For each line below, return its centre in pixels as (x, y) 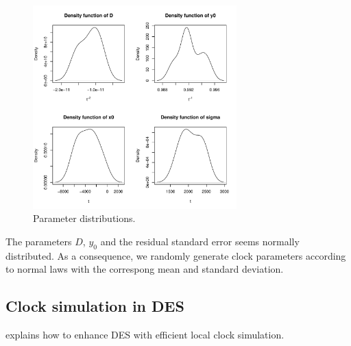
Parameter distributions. (84, 218)
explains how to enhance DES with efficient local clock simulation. (145, 335)
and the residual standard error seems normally (200, 241)
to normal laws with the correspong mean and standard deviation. (145, 269)
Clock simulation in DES (95, 306)
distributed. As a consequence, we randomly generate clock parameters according (176, 255)
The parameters (39, 241)
